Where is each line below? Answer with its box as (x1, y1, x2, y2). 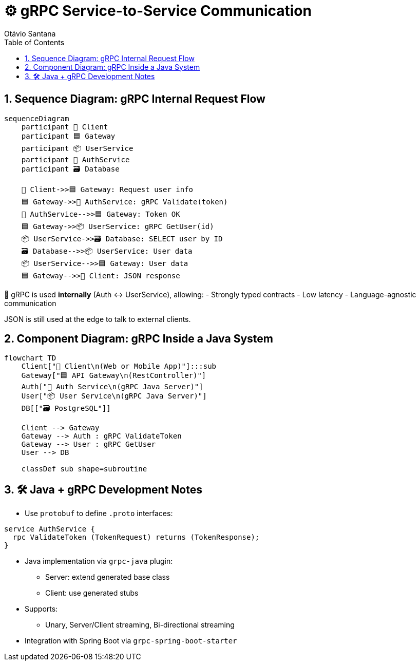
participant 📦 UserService (21, 144, 133, 153)
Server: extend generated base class (45, 573, 170, 582)
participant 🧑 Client (21, 122, 108, 131)
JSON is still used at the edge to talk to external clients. (4, 314, 191, 324)
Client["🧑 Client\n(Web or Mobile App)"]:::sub (21, 362, 217, 371)
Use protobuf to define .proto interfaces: (25, 509, 173, 518)
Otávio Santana (4, 29, 56, 38)
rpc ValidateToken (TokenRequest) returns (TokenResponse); (12, 533, 260, 542)
